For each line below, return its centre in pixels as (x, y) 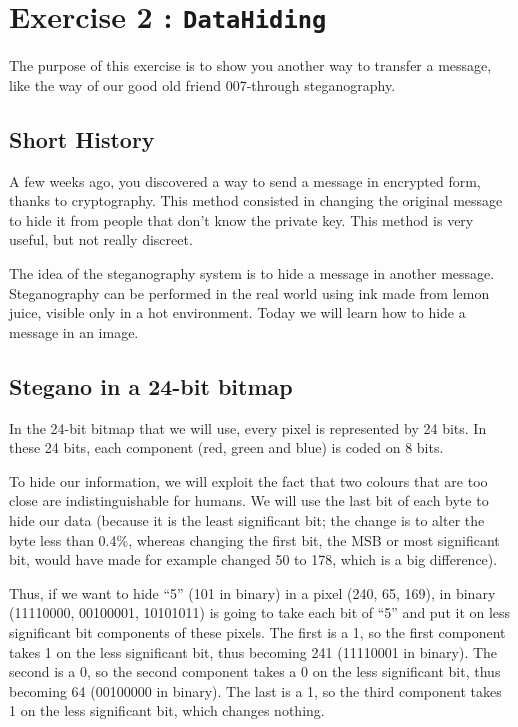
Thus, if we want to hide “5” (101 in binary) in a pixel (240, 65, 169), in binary (252, 592)
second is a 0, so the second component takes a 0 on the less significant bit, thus (255, 671)
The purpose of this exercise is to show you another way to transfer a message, (250, 65)
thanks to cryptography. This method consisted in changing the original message (256, 200)
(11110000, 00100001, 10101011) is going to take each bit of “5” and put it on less (260, 612)
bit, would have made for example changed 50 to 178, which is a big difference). (253, 559)
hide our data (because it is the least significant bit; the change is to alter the (247, 519)
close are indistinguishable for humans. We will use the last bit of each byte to (249, 500)
